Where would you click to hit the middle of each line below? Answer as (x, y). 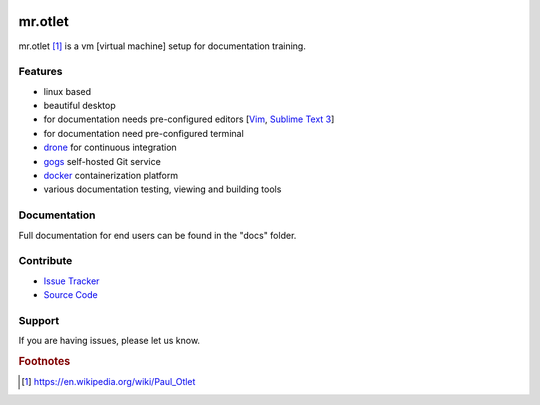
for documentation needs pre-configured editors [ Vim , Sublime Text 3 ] (189, 119)
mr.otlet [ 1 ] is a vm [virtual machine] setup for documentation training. (162, 46)
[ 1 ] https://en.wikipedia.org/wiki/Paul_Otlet (108, 382)
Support (39, 320)
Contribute (45, 261)
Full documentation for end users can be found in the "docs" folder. (157, 235)
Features (40, 72)
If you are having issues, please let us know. (109, 341)
